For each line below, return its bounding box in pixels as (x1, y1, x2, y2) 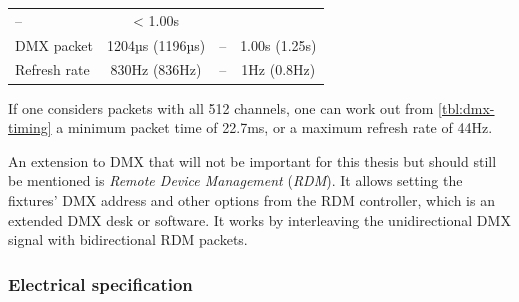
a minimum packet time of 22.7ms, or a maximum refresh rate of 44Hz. (56, 117, 493, 138)
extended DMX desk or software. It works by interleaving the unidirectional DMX (8, 209, 511, 230)
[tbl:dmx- (438, 97, 495, 118)
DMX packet (15, 34, 93, 55)
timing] (8, 117, 52, 138)
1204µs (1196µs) (106, 34, 206, 55)
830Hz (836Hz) (110, 59, 202, 80)
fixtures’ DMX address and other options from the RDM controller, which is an (8, 189, 495, 210)
